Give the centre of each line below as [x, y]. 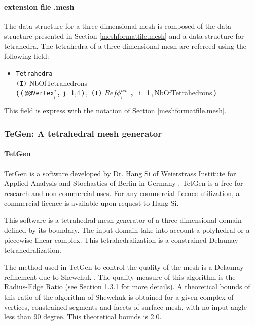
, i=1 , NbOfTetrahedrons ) [174, 93]
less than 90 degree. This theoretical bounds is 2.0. [83, 317]
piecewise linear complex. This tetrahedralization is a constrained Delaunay [121, 240]
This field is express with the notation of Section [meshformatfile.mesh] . [115, 110]
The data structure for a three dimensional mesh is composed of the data [118, 26]
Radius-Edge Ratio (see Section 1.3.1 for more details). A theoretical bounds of [127, 287]
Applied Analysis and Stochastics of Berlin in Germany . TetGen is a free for [124, 183]
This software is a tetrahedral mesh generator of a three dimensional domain [123, 220]
